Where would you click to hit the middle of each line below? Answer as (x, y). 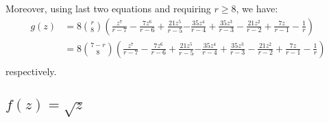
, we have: (257, 8)
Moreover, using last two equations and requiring (108, 8)
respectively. (31, 71)
